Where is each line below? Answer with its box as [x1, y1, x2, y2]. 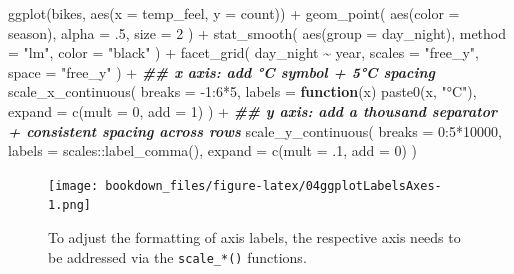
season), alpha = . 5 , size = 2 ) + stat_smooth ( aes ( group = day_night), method [8, 22, 507, 43]
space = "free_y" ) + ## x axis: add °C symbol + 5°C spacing [8, 61, 436, 82]
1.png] [48, 198, 91, 213]
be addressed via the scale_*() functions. [48, 246, 307, 267]
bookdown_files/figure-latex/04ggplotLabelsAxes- [105, 178, 442, 193]
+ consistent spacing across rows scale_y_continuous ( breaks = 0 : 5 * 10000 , [8, 120, 502, 141]
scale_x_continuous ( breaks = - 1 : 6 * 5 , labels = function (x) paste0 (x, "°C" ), [8, 81, 477, 102]
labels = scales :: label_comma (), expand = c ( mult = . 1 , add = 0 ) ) [8, 140, 418, 161]
